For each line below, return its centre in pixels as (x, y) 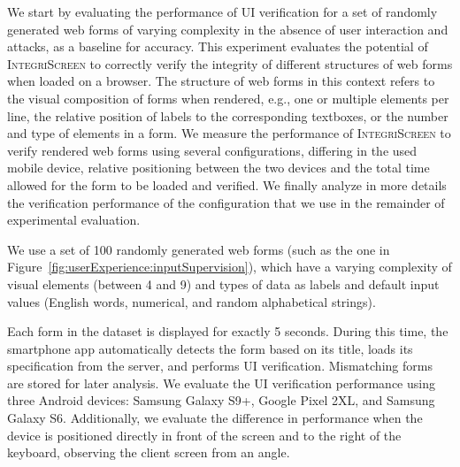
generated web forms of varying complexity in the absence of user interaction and (228, 29)
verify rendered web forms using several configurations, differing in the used (212, 150)
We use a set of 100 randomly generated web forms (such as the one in (199, 249)
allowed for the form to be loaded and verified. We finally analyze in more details (227, 184)
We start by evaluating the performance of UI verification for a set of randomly (222, 11)
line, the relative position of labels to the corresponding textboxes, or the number (228, 115)
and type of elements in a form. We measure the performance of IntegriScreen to (229, 133)
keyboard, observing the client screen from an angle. (149, 452)
